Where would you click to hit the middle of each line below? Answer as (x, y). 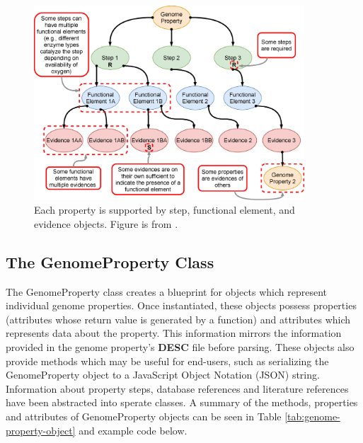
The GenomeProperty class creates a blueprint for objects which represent (166, 291)
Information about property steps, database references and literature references (177, 388)
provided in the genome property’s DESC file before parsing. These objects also (180, 347)
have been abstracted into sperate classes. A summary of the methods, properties (182, 402)
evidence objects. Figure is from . (106, 223)
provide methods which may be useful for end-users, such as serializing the (167, 361)
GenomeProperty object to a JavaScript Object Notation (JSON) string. (163, 375)
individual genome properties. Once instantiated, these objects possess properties (181, 305)
